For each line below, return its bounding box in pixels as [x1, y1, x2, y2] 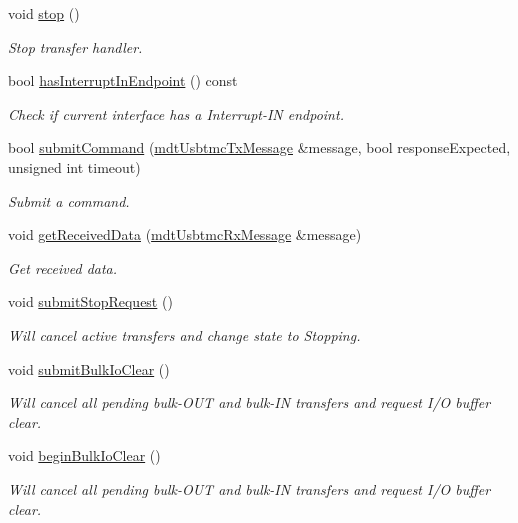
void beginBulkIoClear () [8, 445, 161, 466]
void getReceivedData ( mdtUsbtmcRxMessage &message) [8, 224, 362, 245]
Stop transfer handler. [8, 36, 143, 57]
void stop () [8, 3, 80, 23]
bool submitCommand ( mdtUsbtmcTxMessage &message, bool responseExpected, [8, 137, 511, 158]
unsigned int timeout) [8, 156, 141, 177]
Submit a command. [8, 190, 130, 211]
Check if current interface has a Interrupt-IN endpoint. [8, 103, 344, 124]
